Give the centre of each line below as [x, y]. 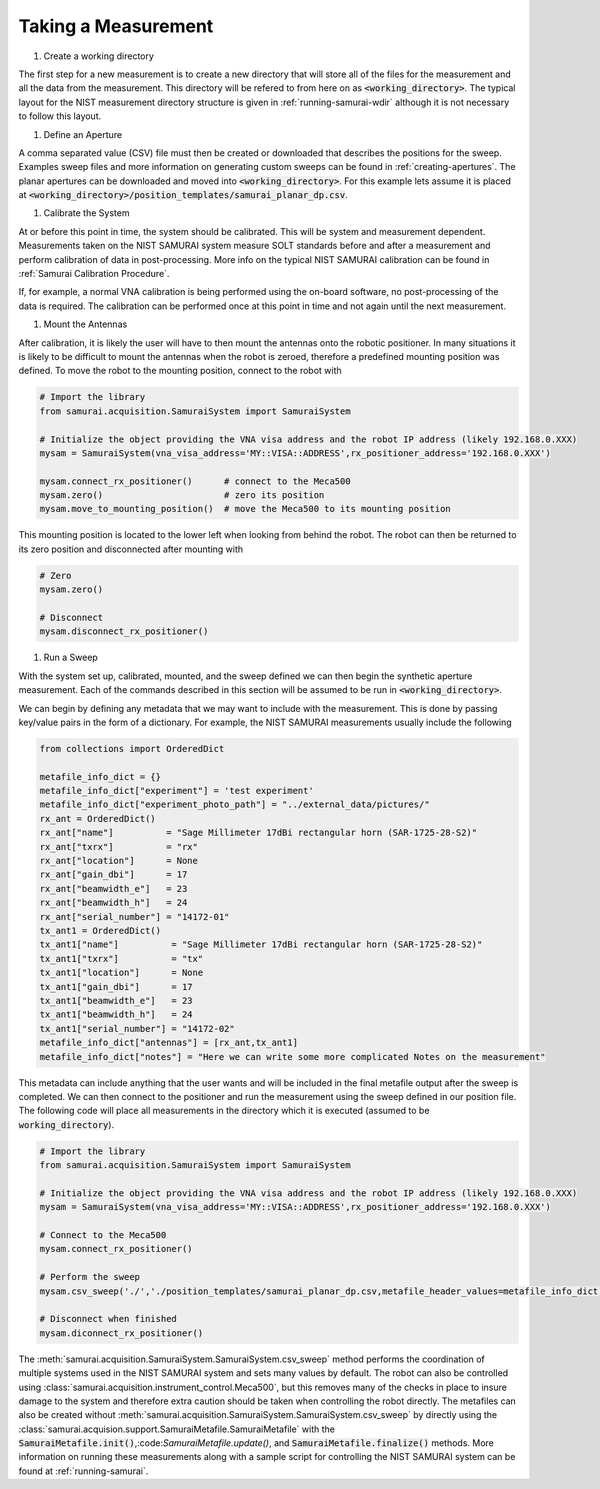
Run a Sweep [71, 657]
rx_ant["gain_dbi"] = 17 [113, 874]
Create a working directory [99, 56]
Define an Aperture [83, 134]
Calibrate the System [86, 213]
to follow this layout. [60, 116]
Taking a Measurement [116, 26]
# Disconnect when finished [108, 1319]
